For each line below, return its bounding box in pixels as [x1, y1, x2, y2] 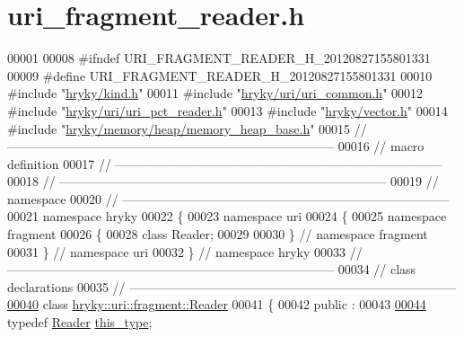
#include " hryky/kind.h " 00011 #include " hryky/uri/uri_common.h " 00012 [7, 84, 424, 102]
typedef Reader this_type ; [7, 313, 153, 332]
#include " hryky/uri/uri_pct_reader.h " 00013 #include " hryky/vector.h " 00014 [7, 101, 448, 120]
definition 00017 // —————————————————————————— [7, 154, 442, 173]
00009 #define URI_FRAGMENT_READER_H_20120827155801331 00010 [7, 66, 433, 84]
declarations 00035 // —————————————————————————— [7, 277, 457, 296]
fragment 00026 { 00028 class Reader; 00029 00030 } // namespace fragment [7, 225, 428, 244]
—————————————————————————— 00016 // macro [7, 137, 425, 155]
